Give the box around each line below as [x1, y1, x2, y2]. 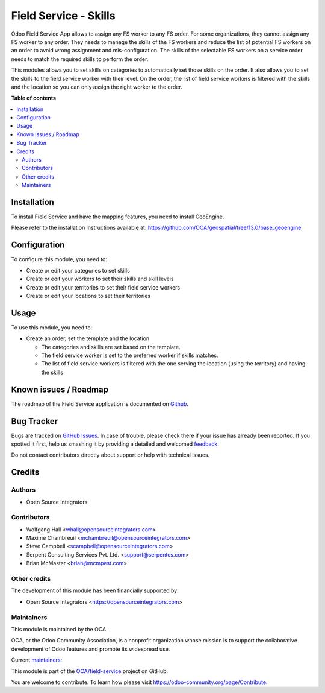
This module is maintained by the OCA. [11, 625, 108, 633]
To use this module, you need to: [11, 323, 93, 331]
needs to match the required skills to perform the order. [11, 55, 149, 63]
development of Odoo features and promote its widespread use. [11, 645, 170, 653]
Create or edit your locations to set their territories [26, 292, 150, 299]
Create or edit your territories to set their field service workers [26, 283, 181, 291]
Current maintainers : [11, 656, 63, 663]
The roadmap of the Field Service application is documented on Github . [11, 400, 189, 407]
